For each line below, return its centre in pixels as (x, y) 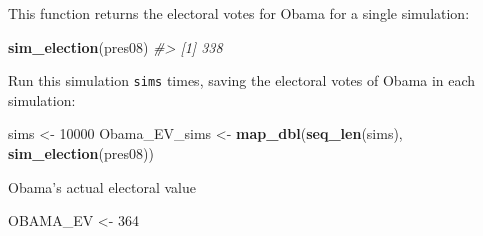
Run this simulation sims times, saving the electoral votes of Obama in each (242, 80)
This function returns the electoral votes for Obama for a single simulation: (239, 13)
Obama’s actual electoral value (102, 186)
